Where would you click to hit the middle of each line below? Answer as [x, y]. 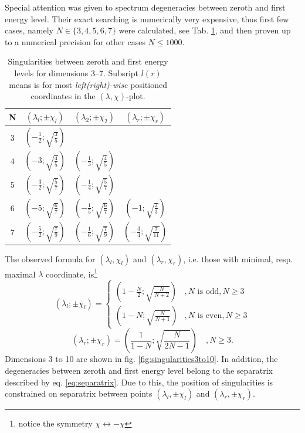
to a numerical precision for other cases [75, 41]
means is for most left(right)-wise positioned [88, 84]
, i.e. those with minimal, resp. [238, 258]
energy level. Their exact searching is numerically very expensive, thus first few [147, 18]
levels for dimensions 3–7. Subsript [77, 72]
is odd [208, 292]
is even [210, 316]
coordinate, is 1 [72, 273]
